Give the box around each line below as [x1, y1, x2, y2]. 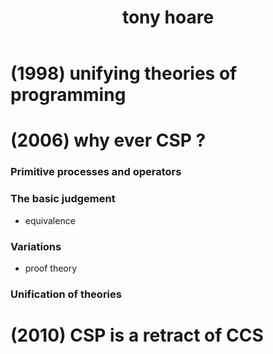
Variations [10, 239, 62, 253]
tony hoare [121, 6, 215, 29]
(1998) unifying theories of [10, 62, 238, 85]
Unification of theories [10, 287, 122, 301]
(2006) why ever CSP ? [10, 129, 207, 152]
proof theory [24, 262, 78, 274]
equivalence [24, 214, 76, 226]
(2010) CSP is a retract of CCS [10, 324, 264, 346]
